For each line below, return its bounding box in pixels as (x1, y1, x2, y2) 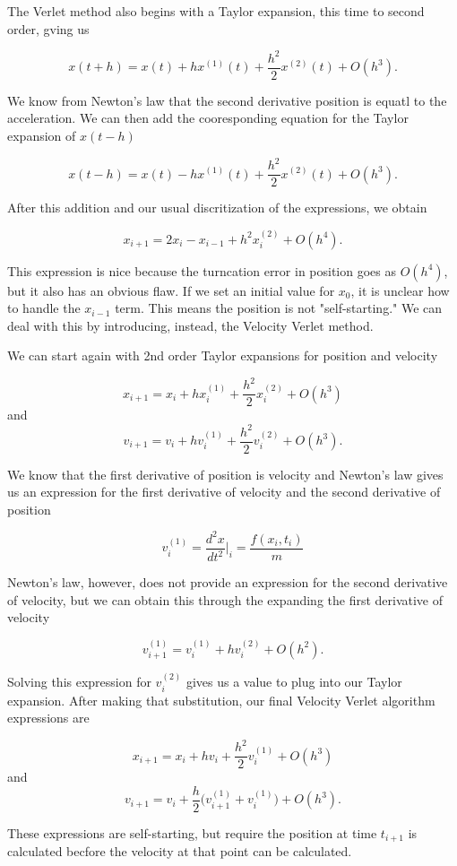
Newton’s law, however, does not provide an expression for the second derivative (7, 573, 448, 592)
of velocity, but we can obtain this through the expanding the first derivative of (7, 590, 444, 609)
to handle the (7, 299, 81, 317)
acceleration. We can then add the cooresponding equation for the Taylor (7, 108, 409, 127)
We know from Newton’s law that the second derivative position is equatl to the (7, 91, 447, 109)
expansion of (7, 126, 76, 144)
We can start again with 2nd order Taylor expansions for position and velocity (7, 346, 438, 365)
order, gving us (7, 19, 90, 38)
